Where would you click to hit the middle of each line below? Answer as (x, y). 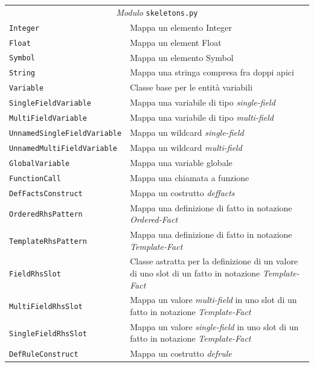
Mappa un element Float (176, 42)
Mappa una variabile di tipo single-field (203, 102)
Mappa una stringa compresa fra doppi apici (212, 72)
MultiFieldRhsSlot (46, 307)
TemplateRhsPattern (48, 241)
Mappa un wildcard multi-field (186, 147)
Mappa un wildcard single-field (187, 132)
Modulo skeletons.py (157, 12)
